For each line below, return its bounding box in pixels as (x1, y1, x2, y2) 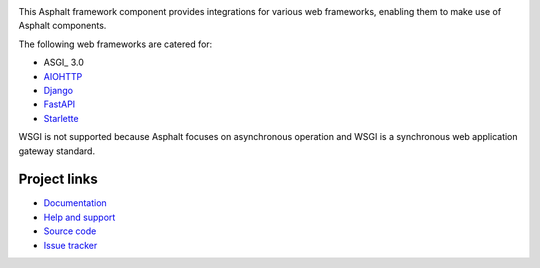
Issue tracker (43, 239, 98, 251)
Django (43, 84, 74, 96)
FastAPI (43, 98, 76, 110)
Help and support (43, 211, 116, 223)
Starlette (43, 112, 79, 124)
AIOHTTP (43, 70, 83, 82)
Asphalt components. (18, 20, 107, 32)
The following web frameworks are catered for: (18, 38, 213, 50)
